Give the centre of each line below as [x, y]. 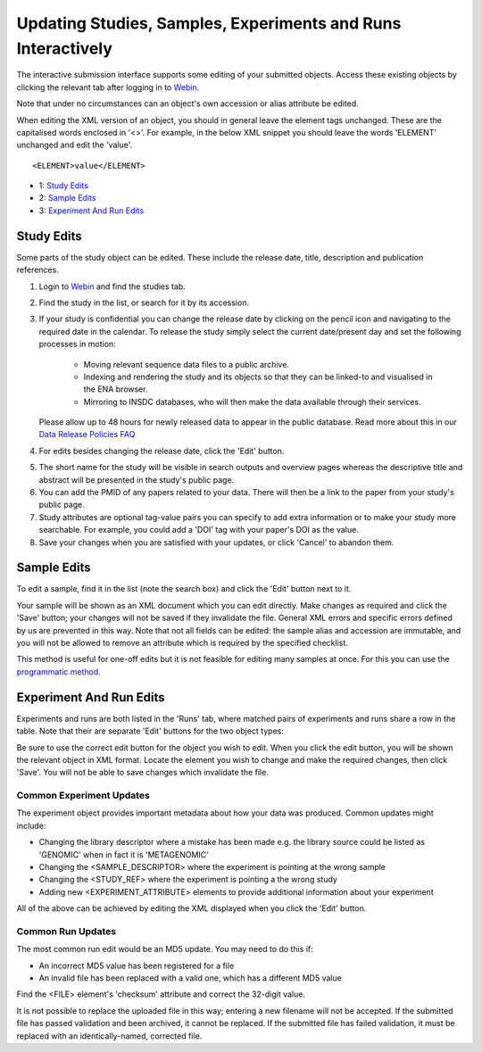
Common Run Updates [66, 931]
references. [38, 270]
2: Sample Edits [67, 198]
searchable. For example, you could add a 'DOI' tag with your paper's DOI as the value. [199, 530]
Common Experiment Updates [83, 796]
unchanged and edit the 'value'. [75, 145]
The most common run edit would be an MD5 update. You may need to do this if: [165, 949]
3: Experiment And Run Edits [91, 211]
